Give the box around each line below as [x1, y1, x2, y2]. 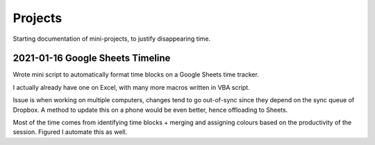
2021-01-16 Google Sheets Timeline [12, 52, 171, 64]
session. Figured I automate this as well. [12, 128, 128, 136]
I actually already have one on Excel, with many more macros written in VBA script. [12, 83, 250, 91]
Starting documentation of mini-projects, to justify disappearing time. [12, 35, 211, 43]
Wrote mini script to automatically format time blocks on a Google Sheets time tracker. [12, 70, 260, 79]
